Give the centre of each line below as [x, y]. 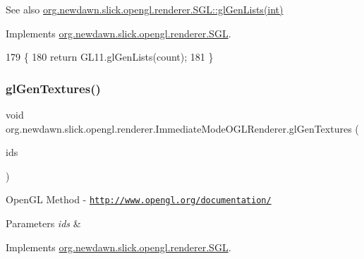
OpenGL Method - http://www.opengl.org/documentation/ [139, 199]
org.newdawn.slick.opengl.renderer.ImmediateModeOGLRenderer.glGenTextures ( [182, 128]
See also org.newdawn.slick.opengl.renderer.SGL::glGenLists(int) [145, 9]
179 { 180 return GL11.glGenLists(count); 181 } [110, 57]
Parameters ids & [43, 223]
